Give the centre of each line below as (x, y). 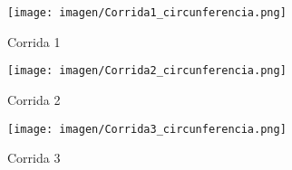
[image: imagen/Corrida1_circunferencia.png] (147, 13)
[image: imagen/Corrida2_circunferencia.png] (147, 71)
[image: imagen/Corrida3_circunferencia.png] (147, 129)
